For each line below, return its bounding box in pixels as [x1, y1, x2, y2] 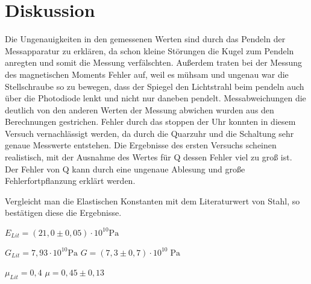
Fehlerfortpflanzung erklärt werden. [5, 174, 136, 187]
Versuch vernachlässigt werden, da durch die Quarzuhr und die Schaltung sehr [5, 127, 294, 139]
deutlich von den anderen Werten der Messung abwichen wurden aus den [5, 103, 274, 116]
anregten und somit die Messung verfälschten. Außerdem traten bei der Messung [5, 56, 302, 69]
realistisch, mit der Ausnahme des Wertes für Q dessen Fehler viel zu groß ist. [5, 151, 292, 163]
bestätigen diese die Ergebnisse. [5, 206, 122, 219]
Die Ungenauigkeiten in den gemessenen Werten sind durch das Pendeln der [5, 33, 286, 45]
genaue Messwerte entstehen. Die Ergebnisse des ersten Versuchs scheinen [5, 139, 277, 151]
